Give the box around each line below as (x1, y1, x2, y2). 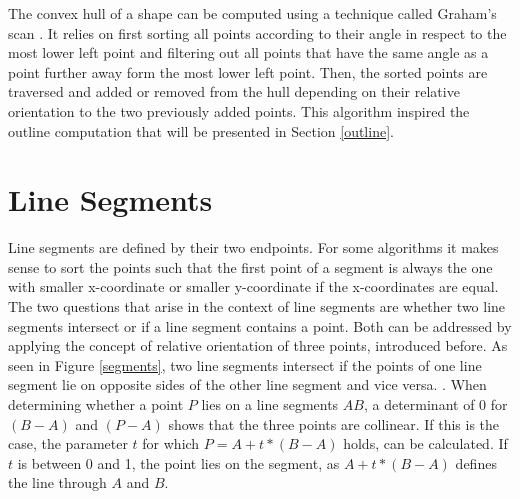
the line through (8, 472, 107, 493)
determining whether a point (8, 394, 184, 415)
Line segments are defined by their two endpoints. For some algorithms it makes (8, 237, 499, 258)
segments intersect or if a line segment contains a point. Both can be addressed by (8, 315, 512, 336)
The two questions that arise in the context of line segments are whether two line (8, 296, 506, 317)
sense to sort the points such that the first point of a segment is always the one (8, 256, 493, 277)
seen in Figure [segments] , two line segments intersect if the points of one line (8, 354, 482, 375)
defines (455, 452, 497, 473)
